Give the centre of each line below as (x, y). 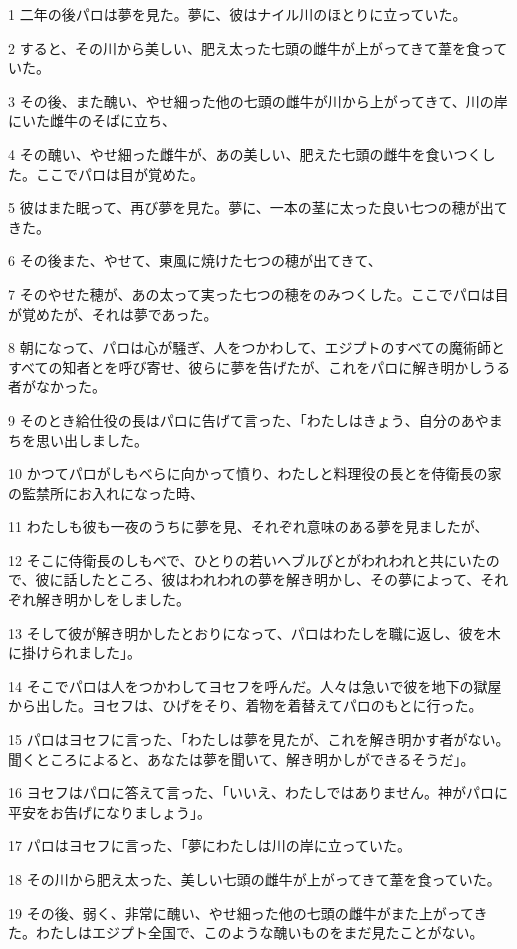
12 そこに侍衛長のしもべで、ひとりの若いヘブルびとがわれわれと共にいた (247, 559)
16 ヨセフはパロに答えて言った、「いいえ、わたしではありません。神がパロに (258, 792)
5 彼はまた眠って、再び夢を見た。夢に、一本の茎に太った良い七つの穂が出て (258, 207)
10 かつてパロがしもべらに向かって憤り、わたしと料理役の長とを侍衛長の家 (255, 473)
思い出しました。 (91, 439)
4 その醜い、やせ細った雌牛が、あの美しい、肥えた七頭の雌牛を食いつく (245, 153)
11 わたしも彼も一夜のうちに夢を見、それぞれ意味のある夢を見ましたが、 (248, 526)
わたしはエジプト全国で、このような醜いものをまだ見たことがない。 (259, 932)
